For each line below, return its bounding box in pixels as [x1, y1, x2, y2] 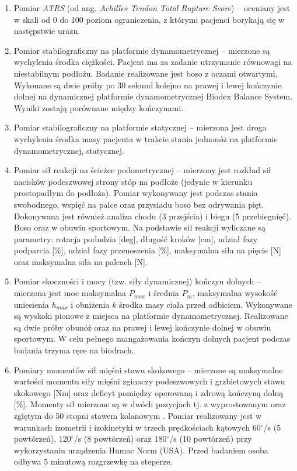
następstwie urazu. [13, 25, 81, 37]
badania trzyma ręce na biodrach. [13, 344, 134, 356]
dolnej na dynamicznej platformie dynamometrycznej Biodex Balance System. [13, 90, 293, 102]
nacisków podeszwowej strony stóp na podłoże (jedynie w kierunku [13, 175, 253, 187]
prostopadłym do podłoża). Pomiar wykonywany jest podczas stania [13, 187, 258, 199]
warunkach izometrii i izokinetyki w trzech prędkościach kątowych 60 [13, 421, 261, 433]
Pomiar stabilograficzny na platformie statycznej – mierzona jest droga [13, 121, 267, 133]
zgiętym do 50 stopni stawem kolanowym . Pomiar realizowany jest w [13, 410, 262, 421]
